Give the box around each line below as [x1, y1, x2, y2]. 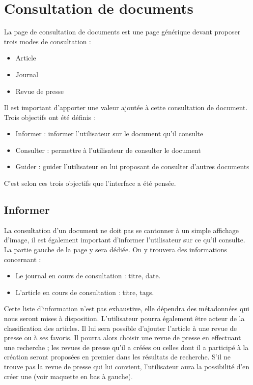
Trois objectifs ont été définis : [4, 112, 95, 122]
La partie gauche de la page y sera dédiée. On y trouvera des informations [4, 244, 227, 255]
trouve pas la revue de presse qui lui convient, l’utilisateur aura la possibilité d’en [4, 361, 250, 371]
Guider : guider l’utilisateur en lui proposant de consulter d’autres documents [15, 161, 250, 172]
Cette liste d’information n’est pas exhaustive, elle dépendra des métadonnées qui [4, 303, 250, 314]
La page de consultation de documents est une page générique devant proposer [4, 27, 241, 37]
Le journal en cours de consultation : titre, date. [15, 270, 161, 281]
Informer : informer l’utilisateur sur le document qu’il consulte [15, 128, 203, 139]
